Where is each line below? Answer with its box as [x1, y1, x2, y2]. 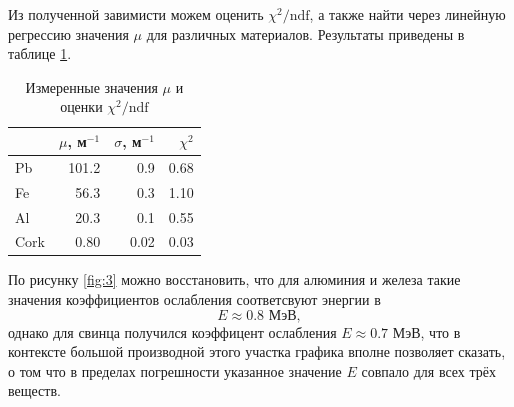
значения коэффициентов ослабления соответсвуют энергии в [8, 289, 381, 310]
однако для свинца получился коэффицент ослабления [8, 321, 337, 342]
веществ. [8, 380, 61, 401]
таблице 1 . [8, 43, 72, 64]
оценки [60, 96, 103, 117]
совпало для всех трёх [361, 360, 497, 381]
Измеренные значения [25, 76, 158, 97]
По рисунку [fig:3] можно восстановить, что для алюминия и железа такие [8, 269, 461, 290]
